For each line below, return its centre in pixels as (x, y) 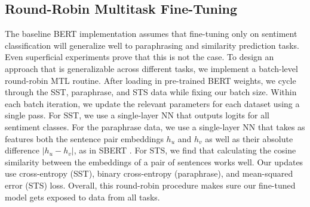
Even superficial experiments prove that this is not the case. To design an (139, 57)
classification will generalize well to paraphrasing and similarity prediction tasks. (152, 45)
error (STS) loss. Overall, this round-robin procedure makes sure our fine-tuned (150, 185)
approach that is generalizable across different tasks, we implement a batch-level (151, 68)
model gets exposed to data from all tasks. (82, 197)
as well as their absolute (249, 138)
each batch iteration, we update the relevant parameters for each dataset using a (152, 103)
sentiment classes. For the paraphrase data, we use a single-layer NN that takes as (155, 126)
